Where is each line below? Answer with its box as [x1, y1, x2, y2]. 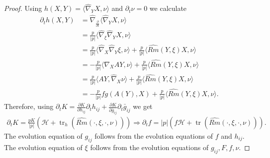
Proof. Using [4, 3, 42, 13]
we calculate [149, 3, 187, 13]
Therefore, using [4, 101, 54, 111]
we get [133, 101, 153, 111]
